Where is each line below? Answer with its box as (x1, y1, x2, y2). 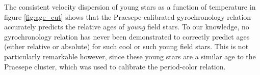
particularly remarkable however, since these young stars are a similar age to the (4, 51, 256, 61)
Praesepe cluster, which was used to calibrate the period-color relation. (4, 61, 226, 71)
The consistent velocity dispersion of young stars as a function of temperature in (4, 2, 256, 12)
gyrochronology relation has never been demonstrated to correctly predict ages (4, 31, 250, 42)
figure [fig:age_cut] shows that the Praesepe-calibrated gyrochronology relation (4, 11, 251, 22)
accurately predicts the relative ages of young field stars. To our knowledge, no (4, 21, 249, 32)
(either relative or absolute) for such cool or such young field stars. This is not (4, 41, 249, 52)
